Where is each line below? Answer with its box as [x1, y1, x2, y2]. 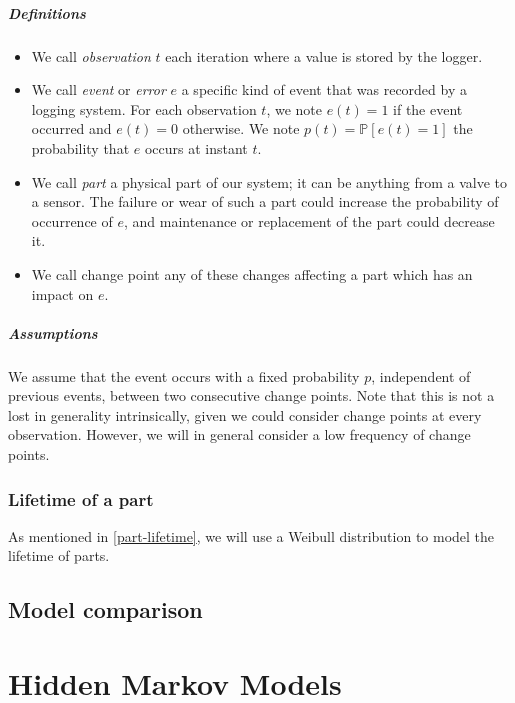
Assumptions [8, 322, 98, 343]
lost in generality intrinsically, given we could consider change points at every [8, 404, 482, 425]
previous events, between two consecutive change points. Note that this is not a [8, 385, 495, 406]
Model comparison [8, 594, 203, 625]
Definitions [8, 2, 86, 23]
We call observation [31, 45, 151, 66]
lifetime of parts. [8, 545, 110, 566]
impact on [31, 283, 94, 304]
